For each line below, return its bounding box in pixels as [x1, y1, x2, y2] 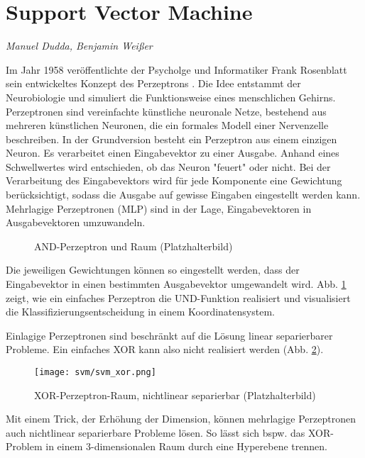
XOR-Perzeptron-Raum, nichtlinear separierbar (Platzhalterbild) [34, 387, 316, 402]
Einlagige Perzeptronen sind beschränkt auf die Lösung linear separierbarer [6, 328, 333, 342]
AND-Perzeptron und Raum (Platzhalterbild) [34, 238, 233, 253]
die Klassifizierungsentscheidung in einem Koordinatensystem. [6, 304, 275, 319]
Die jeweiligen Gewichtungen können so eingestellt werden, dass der [6, 262, 300, 277]
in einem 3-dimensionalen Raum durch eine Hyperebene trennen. [45, 439, 327, 454]
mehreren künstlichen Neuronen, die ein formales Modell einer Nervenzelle [6, 118, 329, 133]
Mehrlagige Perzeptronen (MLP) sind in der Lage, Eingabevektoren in [6, 201, 312, 216]
